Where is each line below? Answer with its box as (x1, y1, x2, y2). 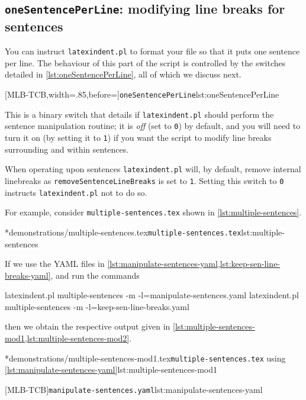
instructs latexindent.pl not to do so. (5, 186, 147, 198)
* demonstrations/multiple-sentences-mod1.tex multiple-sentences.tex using (5, 351, 286, 364)
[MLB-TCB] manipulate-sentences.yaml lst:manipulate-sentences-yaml (5, 383, 263, 395)
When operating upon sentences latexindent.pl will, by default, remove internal (5, 163, 301, 175)
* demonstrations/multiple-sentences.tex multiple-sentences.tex (5, 225, 241, 238)
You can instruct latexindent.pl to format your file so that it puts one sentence (5, 45, 300, 57)
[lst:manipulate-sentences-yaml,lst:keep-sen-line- (107, 257, 281, 270)
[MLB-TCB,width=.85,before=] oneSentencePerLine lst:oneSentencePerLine (5, 88, 279, 101)
